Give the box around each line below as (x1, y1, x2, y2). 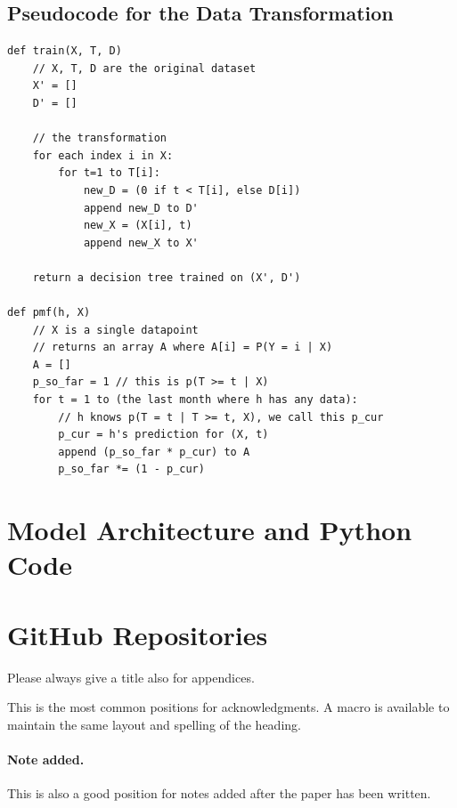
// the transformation (32, 132, 167, 145)
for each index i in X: (32, 149, 174, 162)
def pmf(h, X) (7, 306, 91, 319)
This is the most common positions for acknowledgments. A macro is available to (7, 698, 450, 716)
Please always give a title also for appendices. (7, 667, 255, 686)
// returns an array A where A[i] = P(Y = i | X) (32, 341, 333, 354)
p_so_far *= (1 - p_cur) (58, 463, 205, 476)
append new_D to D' (83, 201, 199, 214)
